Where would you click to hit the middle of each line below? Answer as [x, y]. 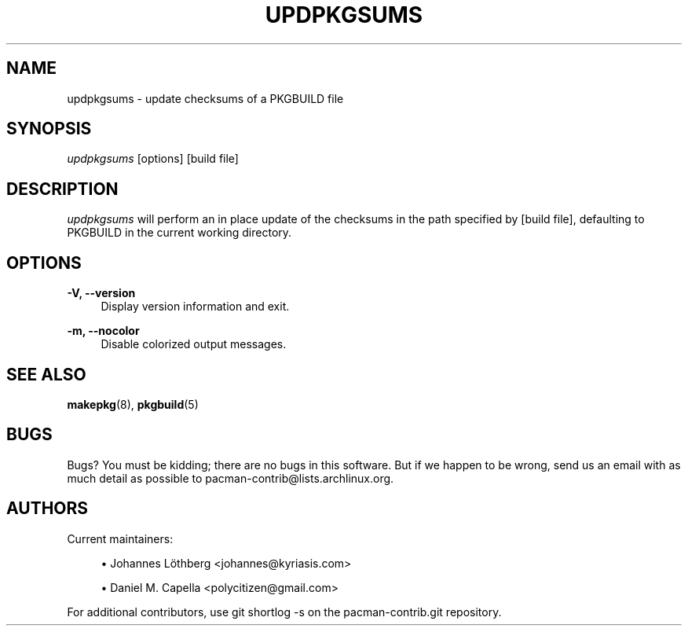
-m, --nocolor [103, 331]
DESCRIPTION [62, 189]
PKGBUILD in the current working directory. [179, 233]
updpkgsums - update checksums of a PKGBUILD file [205, 98]
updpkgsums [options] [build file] [153, 159]
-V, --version [101, 293]
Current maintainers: [120, 538]
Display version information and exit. [195, 307]
